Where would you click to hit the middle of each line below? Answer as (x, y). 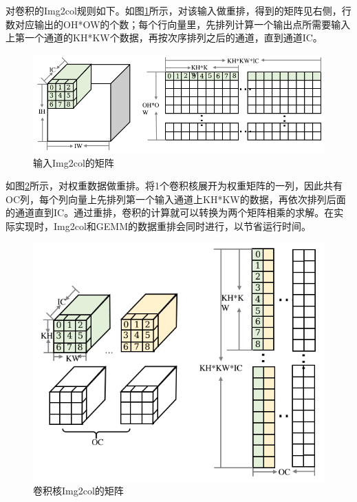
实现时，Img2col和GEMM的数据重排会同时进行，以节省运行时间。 (163, 226)
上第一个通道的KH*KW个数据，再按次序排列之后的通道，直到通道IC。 (164, 38)
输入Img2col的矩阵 (74, 162)
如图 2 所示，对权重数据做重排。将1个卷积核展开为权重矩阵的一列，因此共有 (174, 186)
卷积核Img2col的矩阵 (78, 491)
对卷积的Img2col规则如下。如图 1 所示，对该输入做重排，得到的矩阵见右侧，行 (178, 10)
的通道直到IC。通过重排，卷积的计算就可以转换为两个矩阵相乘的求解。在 (170, 212)
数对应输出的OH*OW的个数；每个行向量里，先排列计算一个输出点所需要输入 (178, 24)
